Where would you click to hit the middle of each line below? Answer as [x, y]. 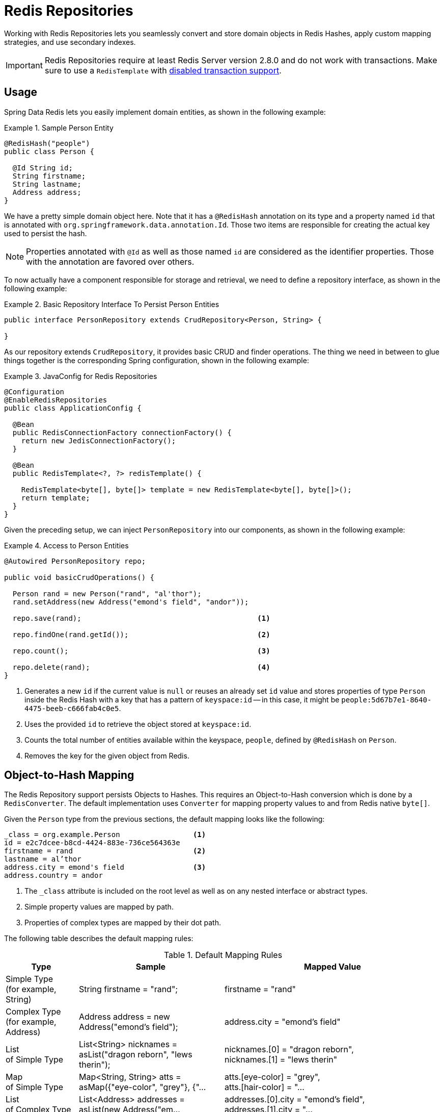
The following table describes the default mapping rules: [99, 939]
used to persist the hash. [46, 233]
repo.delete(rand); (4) [141, 667]
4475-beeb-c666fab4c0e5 [72, 708]
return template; [55, 498]
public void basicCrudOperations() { [79, 577]
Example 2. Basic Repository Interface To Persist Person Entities [112, 304]
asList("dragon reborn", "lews [135, 1055]
